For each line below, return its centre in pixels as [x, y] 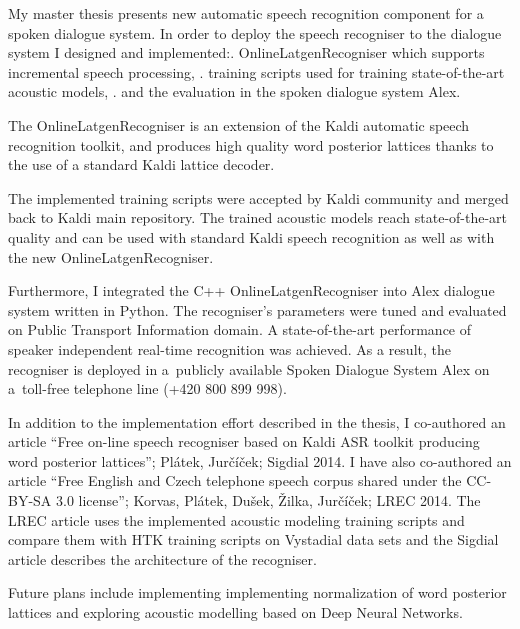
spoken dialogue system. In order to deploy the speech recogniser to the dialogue [255, 32]
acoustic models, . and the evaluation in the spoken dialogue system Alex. [234, 91]
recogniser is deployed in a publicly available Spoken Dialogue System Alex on [249, 368]
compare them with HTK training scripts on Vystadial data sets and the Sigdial [253, 539]
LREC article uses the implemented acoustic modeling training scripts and [236, 519]
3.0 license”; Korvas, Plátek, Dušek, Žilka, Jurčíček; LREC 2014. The [268, 500]
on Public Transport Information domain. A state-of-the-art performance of [240, 329]
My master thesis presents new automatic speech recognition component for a [246, 13]
